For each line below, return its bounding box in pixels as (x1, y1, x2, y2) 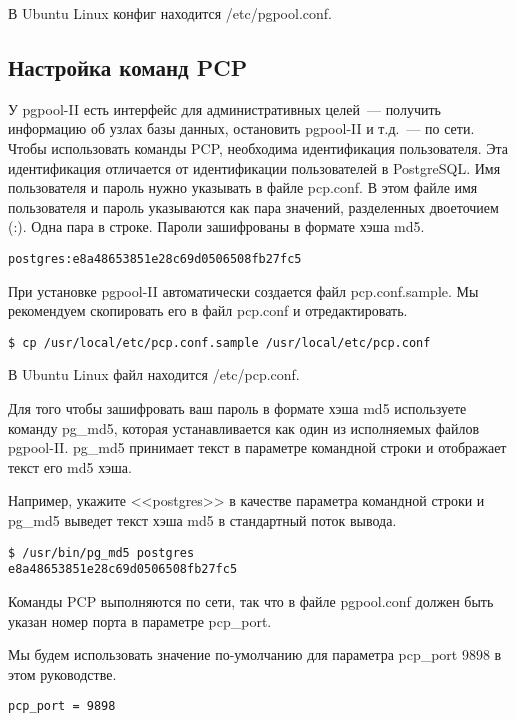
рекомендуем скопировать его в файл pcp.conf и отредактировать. (8, 300, 408, 321)
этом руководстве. (8, 663, 117, 684)
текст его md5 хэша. (8, 456, 132, 477)
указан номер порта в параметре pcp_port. (8, 610, 272, 631)
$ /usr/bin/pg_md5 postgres (8, 545, 195, 560)
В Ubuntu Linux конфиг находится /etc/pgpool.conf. (8, 3, 332, 23)
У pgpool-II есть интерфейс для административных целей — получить (8, 98, 441, 119)
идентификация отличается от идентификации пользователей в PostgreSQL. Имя (8, 157, 501, 178)
